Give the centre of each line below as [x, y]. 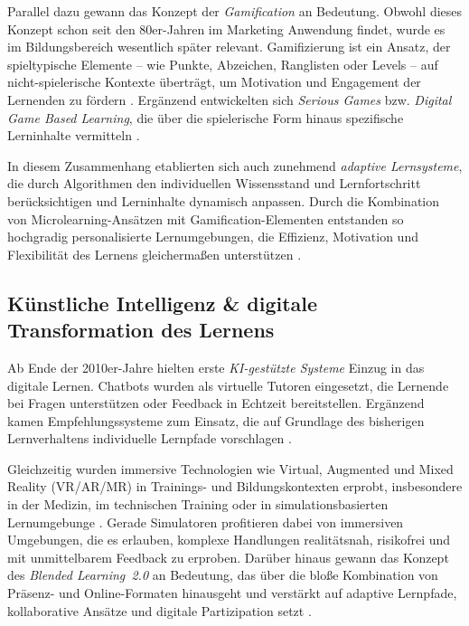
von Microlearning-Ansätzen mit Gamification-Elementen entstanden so [206, 218]
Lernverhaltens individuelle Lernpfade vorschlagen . [150, 438]
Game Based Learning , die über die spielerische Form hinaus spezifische [206, 117]
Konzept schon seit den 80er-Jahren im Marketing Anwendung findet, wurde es [226, 28]
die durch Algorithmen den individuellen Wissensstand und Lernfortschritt [214, 183]
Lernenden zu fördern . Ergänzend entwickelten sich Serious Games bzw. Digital [230, 99]
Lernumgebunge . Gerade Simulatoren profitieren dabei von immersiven [206, 522]
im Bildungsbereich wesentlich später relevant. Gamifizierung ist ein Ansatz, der [229, 47]
